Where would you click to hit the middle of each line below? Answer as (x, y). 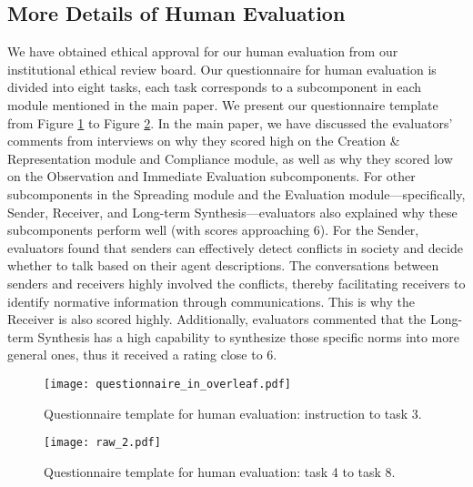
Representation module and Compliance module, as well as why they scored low (230, 158)
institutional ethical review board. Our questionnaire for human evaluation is (222, 69)
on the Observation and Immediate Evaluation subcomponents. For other (211, 176)
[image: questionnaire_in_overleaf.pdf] (168, 384)
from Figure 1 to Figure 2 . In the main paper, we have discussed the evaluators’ (230, 122)
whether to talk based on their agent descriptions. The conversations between (223, 265)
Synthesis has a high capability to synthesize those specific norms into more (248, 336)
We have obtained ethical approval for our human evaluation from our (203, 51)
